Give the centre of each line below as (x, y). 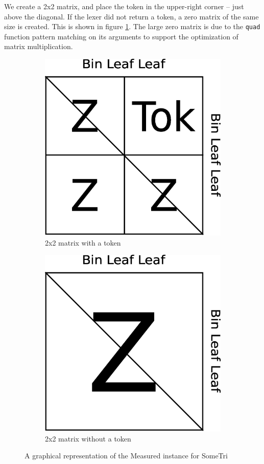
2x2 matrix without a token (88, 438)
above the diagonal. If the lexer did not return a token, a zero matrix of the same (131, 16)
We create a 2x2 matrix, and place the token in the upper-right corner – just (124, 6)
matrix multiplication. (39, 46)
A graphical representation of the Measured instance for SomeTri (126, 456)
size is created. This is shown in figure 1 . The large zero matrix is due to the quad (132, 26)
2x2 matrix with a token (83, 242)
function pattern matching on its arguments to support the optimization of (121, 36)
